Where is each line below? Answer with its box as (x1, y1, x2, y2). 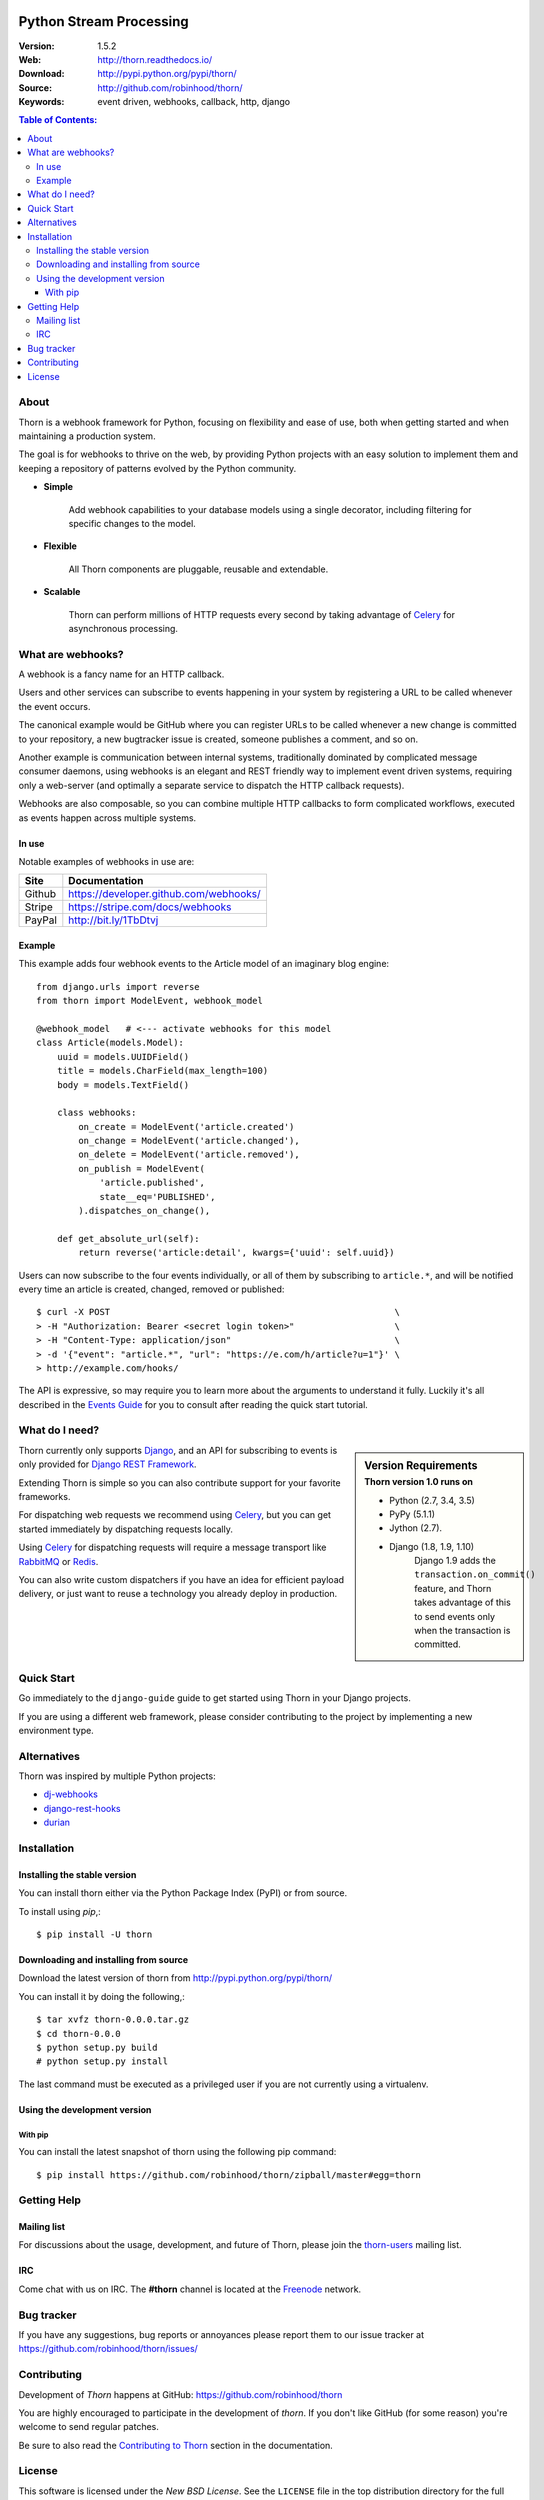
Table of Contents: (18, 114, 98, 126)
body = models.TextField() (56, 1079, 190, 1090)
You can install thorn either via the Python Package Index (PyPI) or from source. (18, 1887, 348, 1899)
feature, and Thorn (414, 1582, 492, 1594)
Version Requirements (364, 1458, 478, 1472)
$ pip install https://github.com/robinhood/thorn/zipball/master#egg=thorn (36, 2169, 422, 2180)
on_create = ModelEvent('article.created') (78, 1121, 295, 1132)
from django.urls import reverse (36, 981, 200, 992)
